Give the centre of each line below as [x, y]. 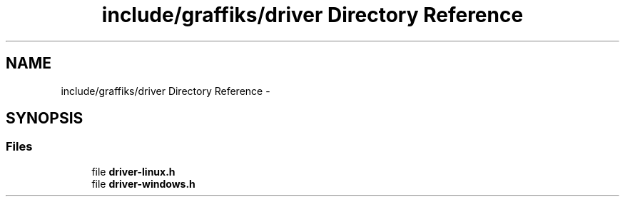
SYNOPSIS [45, 118]
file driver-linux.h [133, 171]
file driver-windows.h [143, 183]
